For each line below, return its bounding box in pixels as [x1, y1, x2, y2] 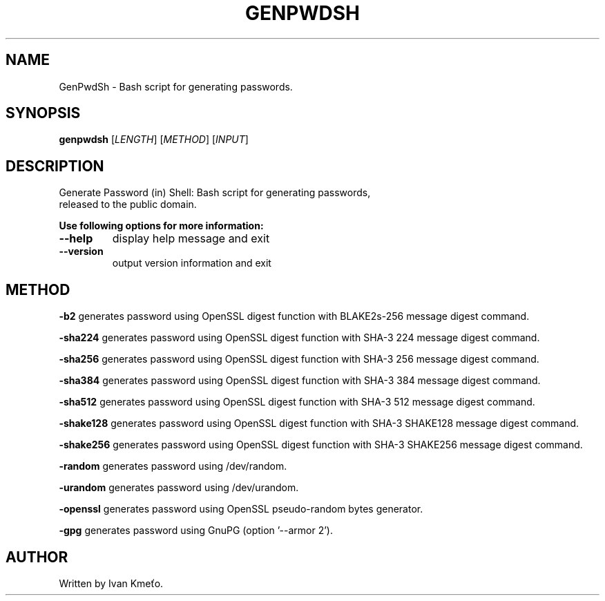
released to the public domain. [59, 198, 197, 211]
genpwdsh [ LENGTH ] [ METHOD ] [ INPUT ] [59, 133, 249, 146]
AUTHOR [6, 548, 68, 566]
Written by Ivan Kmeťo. [59, 577, 164, 589]
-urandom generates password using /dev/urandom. [59, 481, 299, 494]
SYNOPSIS [6, 104, 81, 122]
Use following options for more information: [59, 220, 264, 232]
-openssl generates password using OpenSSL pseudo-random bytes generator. [59, 503, 423, 515]
